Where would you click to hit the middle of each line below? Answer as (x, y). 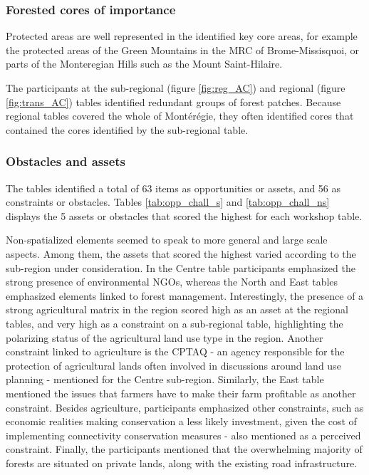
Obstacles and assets (66, 161)
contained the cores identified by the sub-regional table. (127, 129)
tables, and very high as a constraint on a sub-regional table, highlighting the (175, 323)
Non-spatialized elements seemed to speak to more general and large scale (167, 240)
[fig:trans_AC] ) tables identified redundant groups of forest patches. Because (173, 101)
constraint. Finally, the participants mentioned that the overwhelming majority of (184, 449)
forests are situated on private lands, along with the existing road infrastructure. (182, 463)
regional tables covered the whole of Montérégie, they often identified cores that (180, 116)
